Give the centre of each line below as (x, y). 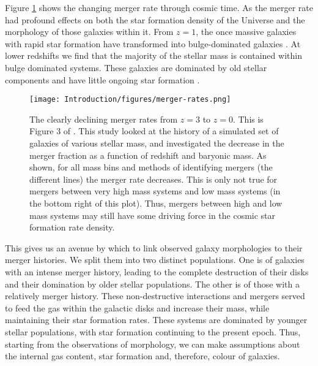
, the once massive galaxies (246, 32)
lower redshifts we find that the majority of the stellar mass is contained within (153, 55)
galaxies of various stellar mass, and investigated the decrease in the (157, 143)
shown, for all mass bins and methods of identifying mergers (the (151, 167)
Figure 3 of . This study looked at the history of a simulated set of (154, 131)
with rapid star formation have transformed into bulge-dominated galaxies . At (153, 43)
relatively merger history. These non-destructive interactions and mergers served (155, 296)
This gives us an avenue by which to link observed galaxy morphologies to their (154, 247)
